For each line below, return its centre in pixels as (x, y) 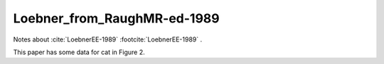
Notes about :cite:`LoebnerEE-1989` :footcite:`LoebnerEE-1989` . (108, 39)
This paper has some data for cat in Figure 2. (79, 52)
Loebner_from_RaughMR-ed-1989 (116, 18)
